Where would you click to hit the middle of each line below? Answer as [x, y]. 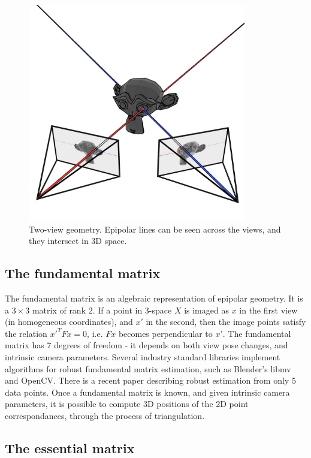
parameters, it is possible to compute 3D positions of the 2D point [127, 404]
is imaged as [206, 310]
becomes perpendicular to [165, 333]
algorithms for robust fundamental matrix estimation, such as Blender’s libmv [148, 368]
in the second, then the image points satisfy [226, 322]
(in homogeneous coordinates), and [69, 322]
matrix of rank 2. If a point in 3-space [102, 310]
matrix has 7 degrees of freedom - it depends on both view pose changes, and [147, 345]
